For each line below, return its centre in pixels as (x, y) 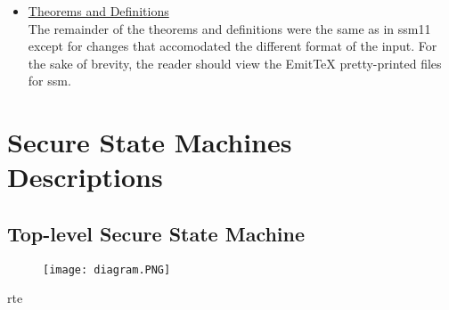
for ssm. (49, 81)
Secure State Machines (150, 142)
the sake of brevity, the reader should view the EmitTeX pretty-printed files (235, 63)
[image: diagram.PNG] (107, 269)
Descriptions (85, 177)
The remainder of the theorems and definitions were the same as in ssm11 (229, 28)
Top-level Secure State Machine (156, 233)
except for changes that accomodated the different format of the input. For (233, 46)
